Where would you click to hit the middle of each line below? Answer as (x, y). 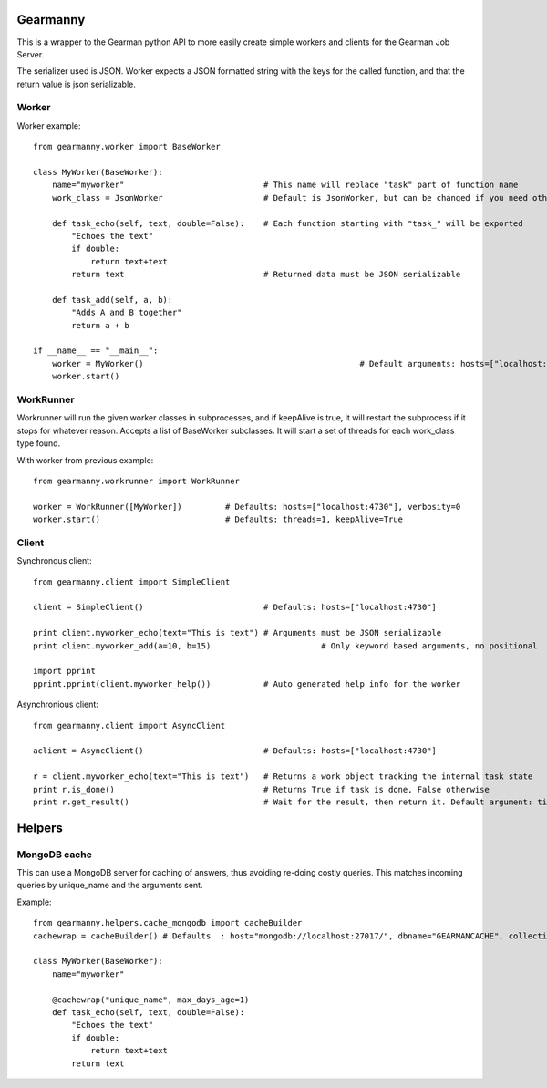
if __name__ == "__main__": (96, 351)
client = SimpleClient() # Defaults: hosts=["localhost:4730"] (235, 607)
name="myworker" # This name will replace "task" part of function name (285, 185)
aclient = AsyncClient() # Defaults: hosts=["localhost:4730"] (235, 751)
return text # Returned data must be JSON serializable (266, 275)
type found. (39, 443)
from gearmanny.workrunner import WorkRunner (137, 481)
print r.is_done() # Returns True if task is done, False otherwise (261, 789)
